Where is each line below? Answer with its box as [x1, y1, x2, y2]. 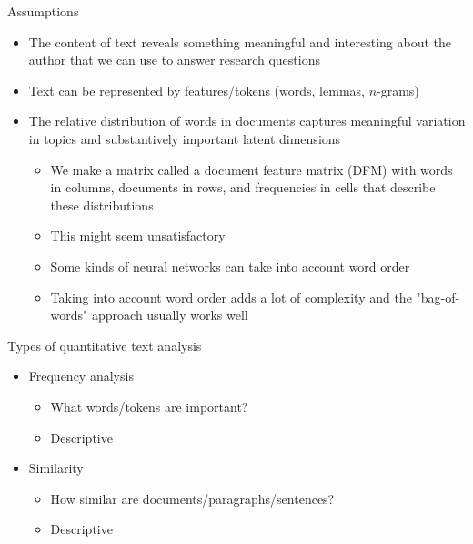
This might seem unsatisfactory [50, 226, 226, 245]
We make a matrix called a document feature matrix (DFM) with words [50, 159, 453, 179]
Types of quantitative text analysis [7, 335, 202, 354]
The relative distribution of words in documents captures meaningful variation [28, 111, 466, 130]
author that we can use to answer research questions [28, 50, 320, 69]
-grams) [377, 80, 419, 99]
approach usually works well [91, 305, 248, 324]
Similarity [28, 458, 84, 477]
